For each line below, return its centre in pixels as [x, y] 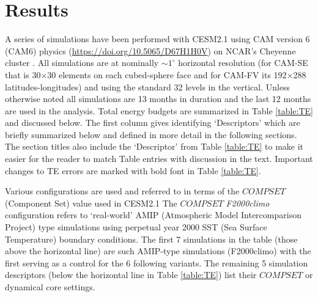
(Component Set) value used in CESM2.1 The [91, 203]
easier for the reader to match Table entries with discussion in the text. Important [159, 159]
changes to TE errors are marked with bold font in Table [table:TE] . [133, 170]
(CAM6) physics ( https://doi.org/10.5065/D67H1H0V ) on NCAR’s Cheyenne [150, 50]
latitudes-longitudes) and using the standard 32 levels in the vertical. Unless [148, 86]
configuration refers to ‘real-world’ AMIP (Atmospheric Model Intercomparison [153, 215]
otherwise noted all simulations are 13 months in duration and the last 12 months [158, 99]
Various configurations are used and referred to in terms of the [122, 191]
